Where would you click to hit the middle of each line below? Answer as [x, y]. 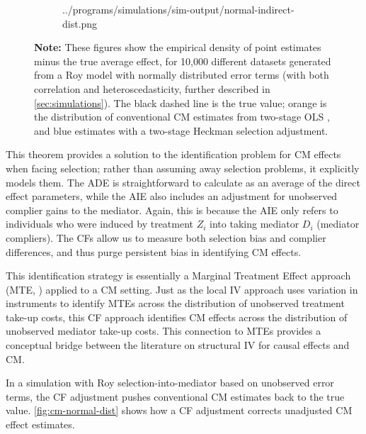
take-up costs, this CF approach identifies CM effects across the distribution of [177, 317]
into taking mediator [255, 224]
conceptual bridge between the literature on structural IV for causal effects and [178, 345]
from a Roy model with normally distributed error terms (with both [182, 75]
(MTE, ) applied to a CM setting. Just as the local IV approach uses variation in [182, 289]
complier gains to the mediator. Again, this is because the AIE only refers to [172, 210]
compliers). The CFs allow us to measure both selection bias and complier [166, 237]
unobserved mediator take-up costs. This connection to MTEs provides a [164, 331]
